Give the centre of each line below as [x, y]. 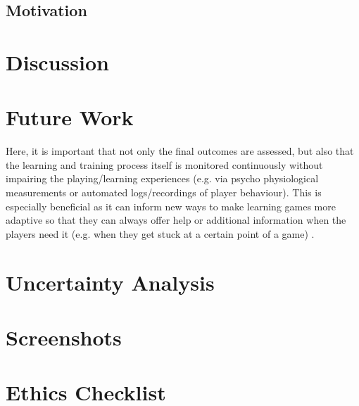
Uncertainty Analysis [110, 282]
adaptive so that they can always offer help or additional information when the [176, 220]
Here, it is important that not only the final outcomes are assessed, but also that [180, 151]
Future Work [70, 117]
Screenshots [64, 337]
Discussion [57, 62]
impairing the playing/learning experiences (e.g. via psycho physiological [162, 178]
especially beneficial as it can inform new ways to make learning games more [171, 206]
